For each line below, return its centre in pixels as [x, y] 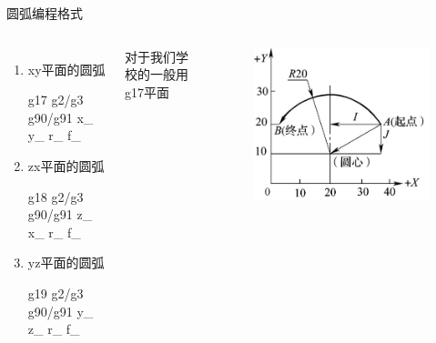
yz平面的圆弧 [66, 262]
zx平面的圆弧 [66, 165]
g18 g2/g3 [56, 196]
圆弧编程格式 [45, 13]
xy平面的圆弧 [66, 69]
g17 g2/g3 [56, 100]
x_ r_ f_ [54, 232]
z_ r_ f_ [54, 329]
